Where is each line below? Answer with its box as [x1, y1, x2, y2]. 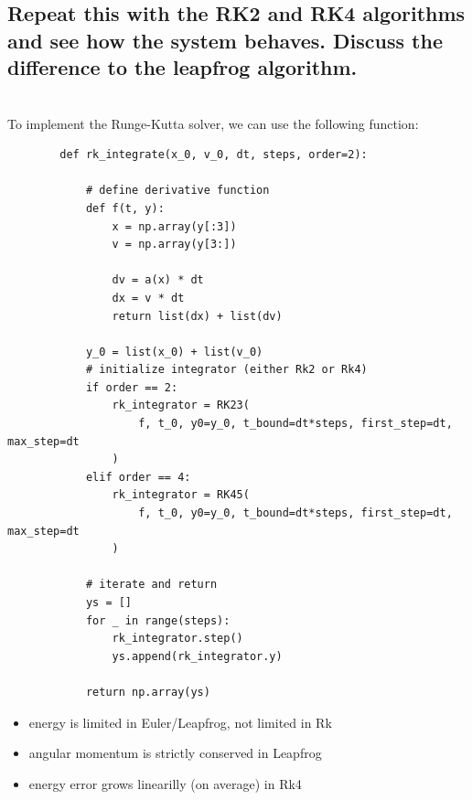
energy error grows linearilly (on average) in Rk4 [28, 773, 302, 793]
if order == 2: [85, 380, 178, 394]
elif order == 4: [85, 470, 191, 484]
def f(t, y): [85, 201, 165, 215]
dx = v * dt [112, 291, 185, 304]
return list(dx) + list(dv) [112, 309, 283, 323]
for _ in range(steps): [85, 613, 231, 627]
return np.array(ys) [85, 685, 210, 699]
